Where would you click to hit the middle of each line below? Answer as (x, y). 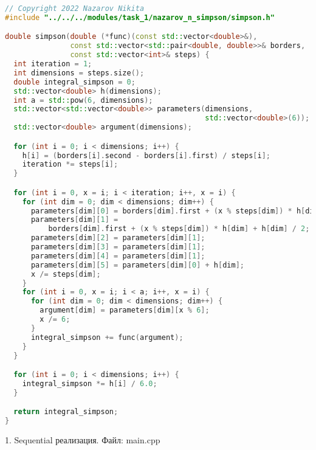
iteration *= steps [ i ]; (70, 164)
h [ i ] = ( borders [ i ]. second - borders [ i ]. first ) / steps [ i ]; (146, 155)
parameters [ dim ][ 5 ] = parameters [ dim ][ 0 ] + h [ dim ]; (137, 265)
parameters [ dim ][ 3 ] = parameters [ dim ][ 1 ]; (118, 247)
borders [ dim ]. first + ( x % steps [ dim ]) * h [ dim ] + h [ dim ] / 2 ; (179, 229)
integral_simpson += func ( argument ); (107, 337)
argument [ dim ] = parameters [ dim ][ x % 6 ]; (125, 310)
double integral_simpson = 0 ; (74, 82)
